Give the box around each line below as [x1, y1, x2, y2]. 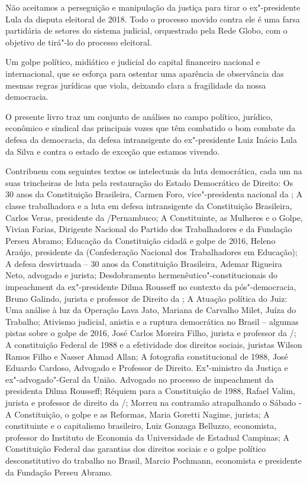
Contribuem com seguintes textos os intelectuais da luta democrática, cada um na [5, 165, 302, 177]
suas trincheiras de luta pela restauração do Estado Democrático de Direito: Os [5, 176, 293, 188]
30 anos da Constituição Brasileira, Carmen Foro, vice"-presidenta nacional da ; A [5, 188, 303, 200]
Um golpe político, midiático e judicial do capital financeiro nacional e [5, 56, 260, 68]
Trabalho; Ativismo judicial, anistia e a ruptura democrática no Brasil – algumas [5, 315, 299, 327]
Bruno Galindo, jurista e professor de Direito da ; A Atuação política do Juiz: [5, 292, 287, 304]
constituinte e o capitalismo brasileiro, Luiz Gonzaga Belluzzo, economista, [5, 419, 277, 432]
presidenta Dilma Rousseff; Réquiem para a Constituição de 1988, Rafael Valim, [5, 385, 295, 397]
